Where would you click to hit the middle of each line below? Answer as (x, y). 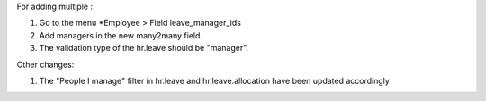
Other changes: (45, 64)
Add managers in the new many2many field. (121, 35)
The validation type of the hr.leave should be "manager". (144, 48)
